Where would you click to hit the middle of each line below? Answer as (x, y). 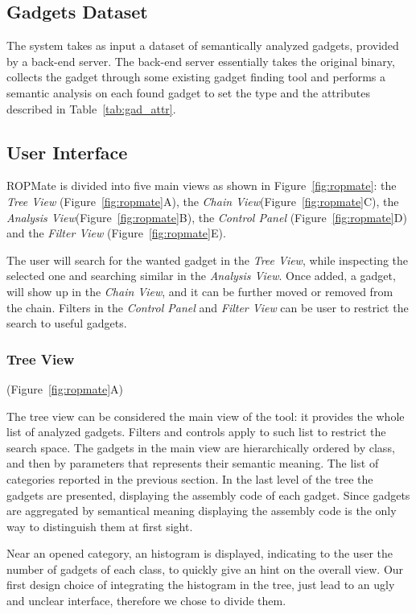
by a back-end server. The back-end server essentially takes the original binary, (201, 61)
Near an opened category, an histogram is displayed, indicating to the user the (200, 553)
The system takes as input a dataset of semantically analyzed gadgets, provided (203, 45)
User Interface (67, 152)
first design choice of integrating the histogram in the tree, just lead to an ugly (201, 585)
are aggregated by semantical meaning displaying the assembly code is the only (202, 511)
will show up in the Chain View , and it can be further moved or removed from (200, 291)
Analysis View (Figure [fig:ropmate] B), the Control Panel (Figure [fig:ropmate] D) (207, 217)
